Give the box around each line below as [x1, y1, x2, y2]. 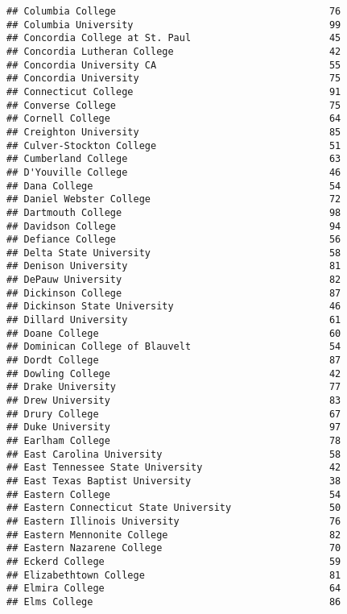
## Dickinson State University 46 [6, 301, 341, 313]
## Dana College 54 [6, 180, 341, 192]
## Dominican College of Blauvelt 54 [6, 341, 341, 353]
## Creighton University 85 [6, 126, 341, 138]
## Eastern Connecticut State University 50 [6, 502, 341, 514]
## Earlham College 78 [6, 435, 341, 446]
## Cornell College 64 [6, 113, 341, 125]
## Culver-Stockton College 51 [6, 139, 341, 151]
